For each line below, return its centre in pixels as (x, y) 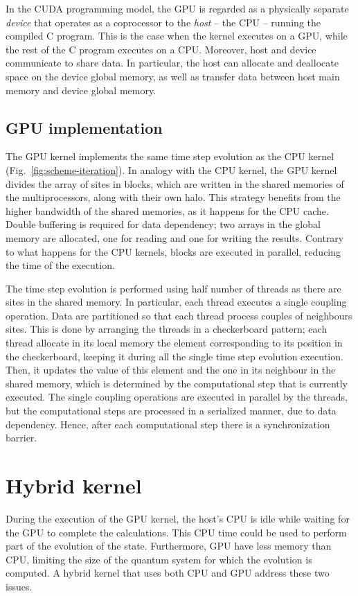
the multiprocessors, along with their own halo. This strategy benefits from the (173, 197)
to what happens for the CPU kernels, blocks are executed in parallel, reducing (173, 251)
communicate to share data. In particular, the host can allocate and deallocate (172, 63)
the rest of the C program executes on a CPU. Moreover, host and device (161, 49)
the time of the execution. (60, 265)
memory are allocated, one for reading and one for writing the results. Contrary (175, 237)
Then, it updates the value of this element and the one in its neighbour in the (171, 370)
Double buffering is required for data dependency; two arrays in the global (163, 224)
